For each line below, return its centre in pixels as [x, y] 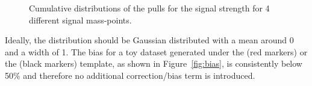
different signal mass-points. [80, 20]
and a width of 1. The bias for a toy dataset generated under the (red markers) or [156, 51]
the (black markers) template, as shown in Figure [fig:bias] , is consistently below [154, 63]
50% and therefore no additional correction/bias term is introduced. [130, 75]
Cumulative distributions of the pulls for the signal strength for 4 [149, 8]
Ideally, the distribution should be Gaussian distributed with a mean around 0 [149, 40]
